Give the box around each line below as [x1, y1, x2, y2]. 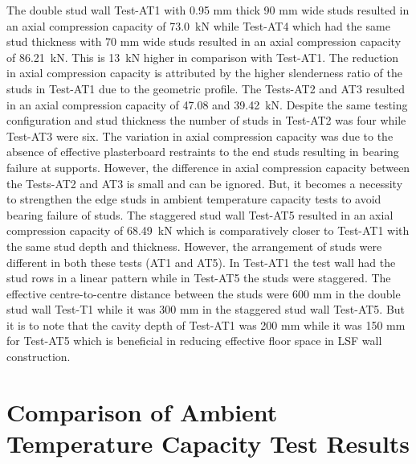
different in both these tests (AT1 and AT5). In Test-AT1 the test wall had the [6, 253, 396, 270]
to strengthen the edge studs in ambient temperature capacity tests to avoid [6, 191, 381, 207]
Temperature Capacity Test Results [6, 427, 410, 460]
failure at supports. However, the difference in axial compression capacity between [6, 158, 410, 175]
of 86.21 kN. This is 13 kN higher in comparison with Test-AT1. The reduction [6, 48, 399, 65]
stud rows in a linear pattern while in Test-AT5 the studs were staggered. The [6, 269, 391, 286]
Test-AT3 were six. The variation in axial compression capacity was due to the [6, 127, 394, 144]
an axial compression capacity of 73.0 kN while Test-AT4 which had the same [6, 17, 390, 34]
